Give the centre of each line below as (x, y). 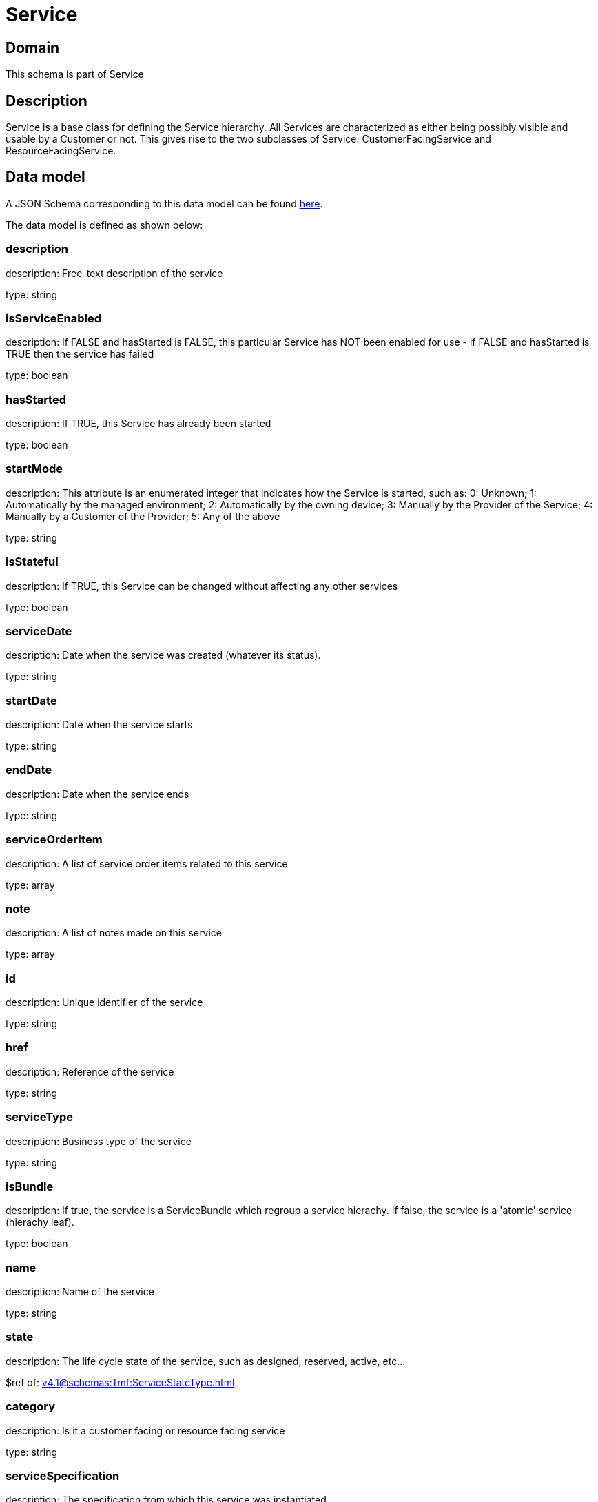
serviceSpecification (63, 1475)
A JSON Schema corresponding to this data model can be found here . (164, 203)
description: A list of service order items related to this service (147, 863)
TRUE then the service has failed (80, 354)
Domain (33, 48)
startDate (31, 700)
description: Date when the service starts (99, 725)
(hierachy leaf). (40, 1222)
